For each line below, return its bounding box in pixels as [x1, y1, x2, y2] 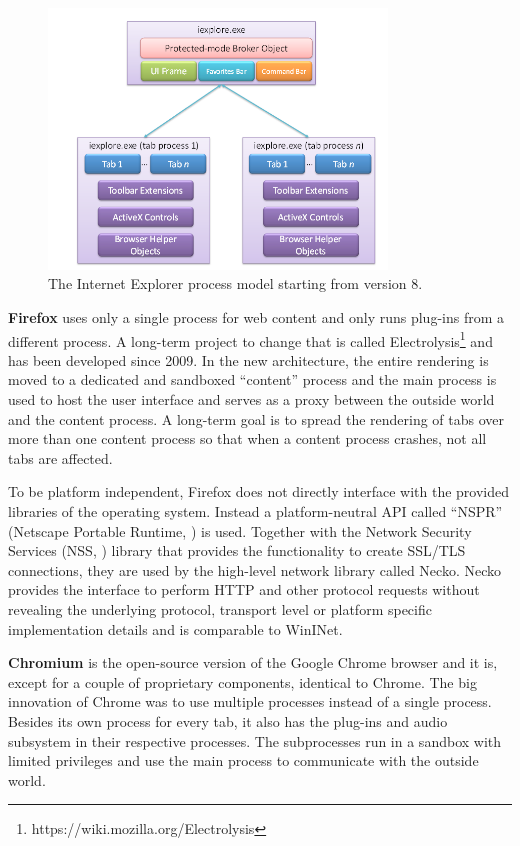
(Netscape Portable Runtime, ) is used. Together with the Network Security [8, 520, 472, 541]
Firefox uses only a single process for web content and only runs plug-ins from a [8, 307, 504, 327]
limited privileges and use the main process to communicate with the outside [8, 750, 479, 771]
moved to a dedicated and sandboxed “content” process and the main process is [8, 369, 497, 390]
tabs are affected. [8, 447, 113, 468]
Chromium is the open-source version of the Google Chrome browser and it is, [8, 652, 498, 673]
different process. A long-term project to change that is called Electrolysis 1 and [8, 327, 493, 351]
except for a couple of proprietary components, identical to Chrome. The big [8, 671, 477, 692]
